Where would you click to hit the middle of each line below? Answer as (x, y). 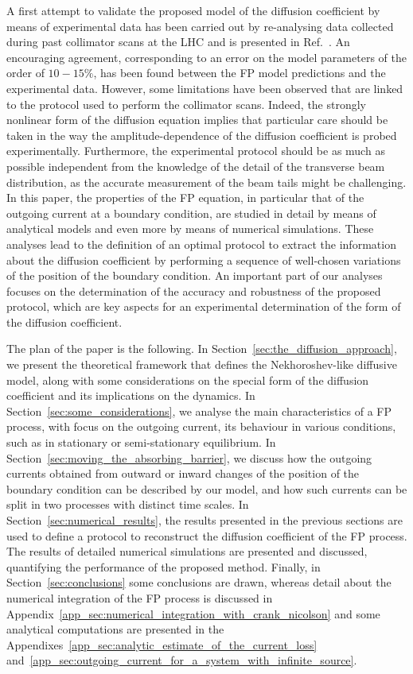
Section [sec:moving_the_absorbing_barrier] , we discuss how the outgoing (189, 457)
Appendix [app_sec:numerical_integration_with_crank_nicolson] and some (193, 613)
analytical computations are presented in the (115, 629)
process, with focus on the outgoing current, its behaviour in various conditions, (201, 426)
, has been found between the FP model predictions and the (240, 73)
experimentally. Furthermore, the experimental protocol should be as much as (196, 151)
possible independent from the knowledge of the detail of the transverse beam (196, 166)
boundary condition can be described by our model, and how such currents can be (207, 488)
